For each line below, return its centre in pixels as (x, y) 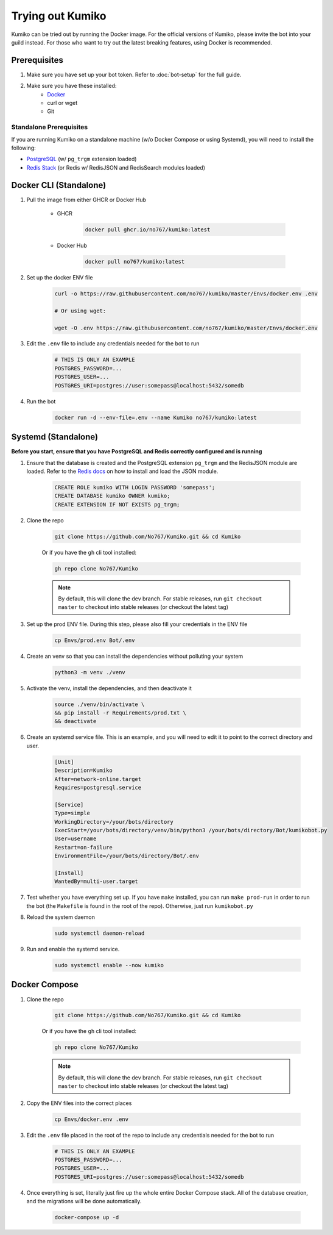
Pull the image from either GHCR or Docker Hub (86, 200)
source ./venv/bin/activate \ (100, 704)
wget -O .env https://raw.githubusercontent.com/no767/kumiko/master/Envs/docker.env (186, 328)
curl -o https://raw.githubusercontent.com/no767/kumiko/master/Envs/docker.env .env (186, 293)
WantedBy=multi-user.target (96, 881)
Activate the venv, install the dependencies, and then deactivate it (109, 688)
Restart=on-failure (83, 847)
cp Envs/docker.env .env (92, 1119)
